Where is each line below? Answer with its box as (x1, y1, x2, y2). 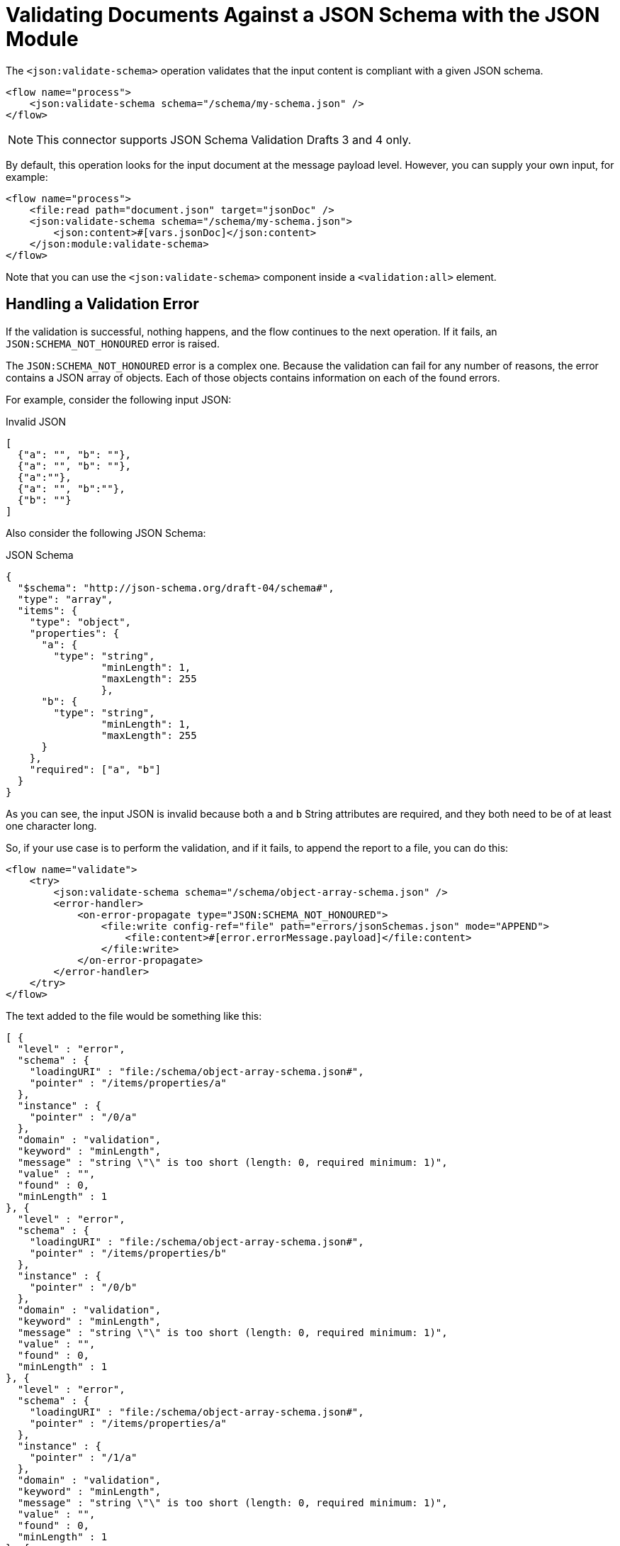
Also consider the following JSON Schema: (6, 526, 206, 539)
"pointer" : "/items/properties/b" (29, 1247, 227, 1259)
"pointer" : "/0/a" (29, 1111, 137, 1123)
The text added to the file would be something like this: (6, 1009, 262, 1022)
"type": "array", (17, 593, 113, 605)
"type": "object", (29, 616, 132, 628)
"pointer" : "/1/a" (29, 1451, 137, 1463)
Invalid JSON (6, 415, 67, 428)
